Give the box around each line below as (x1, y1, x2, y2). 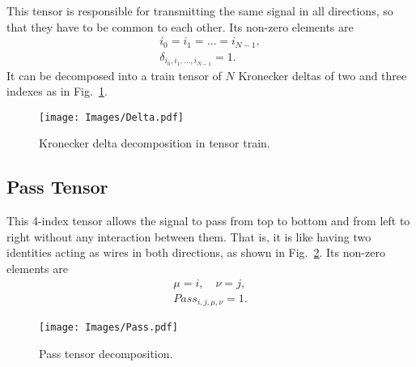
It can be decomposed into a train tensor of (6, 66, 222, 83)
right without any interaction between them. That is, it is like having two (6, 228, 371, 245)
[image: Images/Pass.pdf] (39, 322, 178, 334)
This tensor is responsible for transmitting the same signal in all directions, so (6, 2, 393, 19)
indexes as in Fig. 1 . (6, 83, 108, 100)
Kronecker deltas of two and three (238, 66, 407, 83)
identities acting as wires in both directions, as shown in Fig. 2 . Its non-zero (6, 244, 385, 261)
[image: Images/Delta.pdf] (39, 111, 184, 123)
